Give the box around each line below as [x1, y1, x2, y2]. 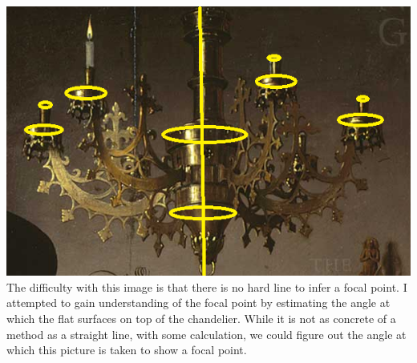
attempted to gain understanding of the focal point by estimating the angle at [6, 294, 391, 311]
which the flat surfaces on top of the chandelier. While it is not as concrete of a [6, 310, 396, 327]
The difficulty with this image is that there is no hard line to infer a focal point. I [6, 278, 407, 295]
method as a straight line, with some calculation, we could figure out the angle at [6, 325, 407, 342]
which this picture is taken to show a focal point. [6, 341, 247, 358]
